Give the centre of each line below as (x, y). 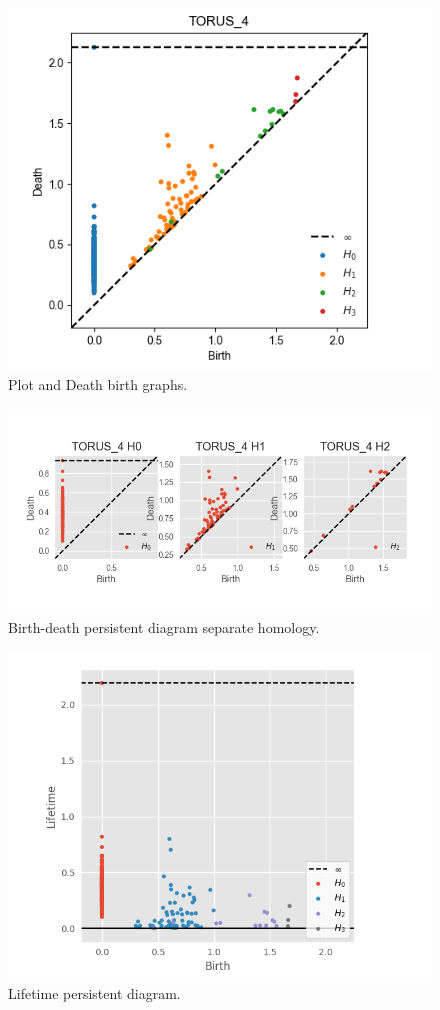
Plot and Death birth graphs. (98, 383)
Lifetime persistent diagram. (94, 992)
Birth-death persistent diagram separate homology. (164, 627)
